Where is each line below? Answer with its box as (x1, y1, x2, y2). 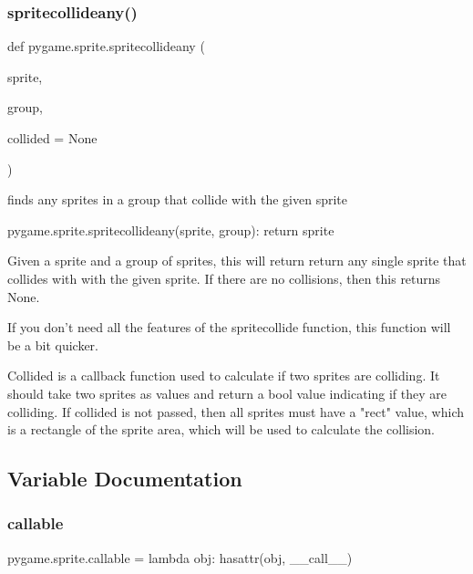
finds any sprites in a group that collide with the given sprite (7, 190, 348, 209)
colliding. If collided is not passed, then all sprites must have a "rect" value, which (7, 402, 464, 421)
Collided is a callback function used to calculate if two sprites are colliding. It (7, 366, 440, 385)
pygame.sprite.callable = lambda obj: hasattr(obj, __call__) (7, 548, 353, 567)
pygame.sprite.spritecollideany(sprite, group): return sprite (7, 220, 334, 239)
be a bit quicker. (7, 335, 98, 354)
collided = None (7, 129, 98, 147)
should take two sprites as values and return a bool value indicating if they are (7, 383, 447, 402)
